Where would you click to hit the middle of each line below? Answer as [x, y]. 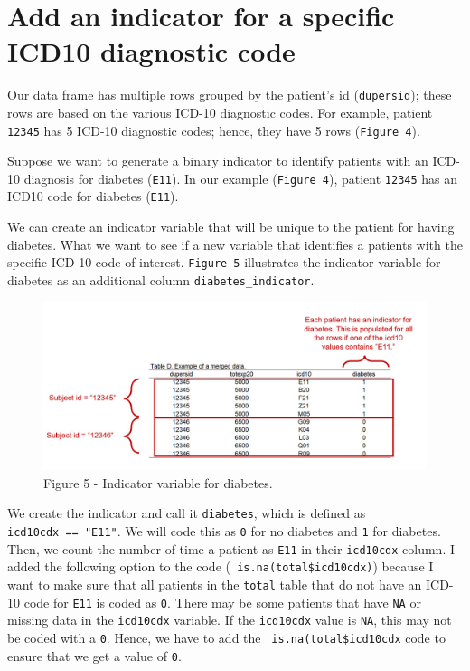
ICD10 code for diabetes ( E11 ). [93, 196]
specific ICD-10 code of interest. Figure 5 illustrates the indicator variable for [224, 262]
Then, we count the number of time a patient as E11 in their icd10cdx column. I [231, 548]
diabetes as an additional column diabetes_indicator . [161, 279]
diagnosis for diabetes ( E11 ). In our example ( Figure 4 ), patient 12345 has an [241, 178]
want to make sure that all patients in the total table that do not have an [215, 584]
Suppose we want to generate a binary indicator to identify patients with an [218, 161]
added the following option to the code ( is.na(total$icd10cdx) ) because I [221, 566]
